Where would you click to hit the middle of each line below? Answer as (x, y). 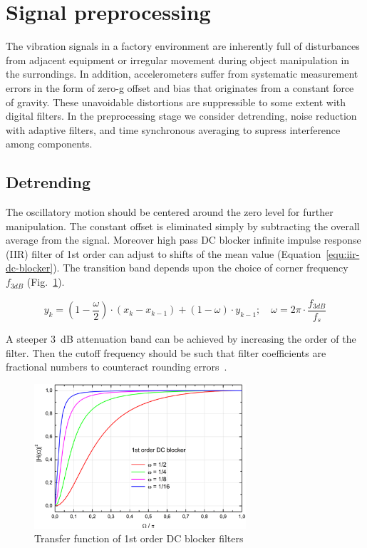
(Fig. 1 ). (46, 282)
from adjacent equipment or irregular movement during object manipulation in (178, 60)
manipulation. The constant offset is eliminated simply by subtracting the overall (183, 226)
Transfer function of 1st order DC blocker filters (139, 538)
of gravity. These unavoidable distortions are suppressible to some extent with (176, 102)
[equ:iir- (343, 253)
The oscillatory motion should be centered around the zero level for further (170, 212)
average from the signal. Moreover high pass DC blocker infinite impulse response (183, 240)
